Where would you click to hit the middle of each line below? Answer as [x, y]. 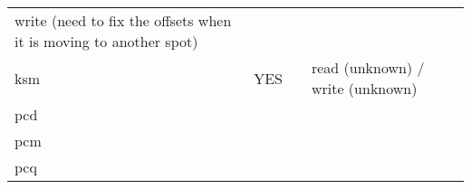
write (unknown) [364, 88]
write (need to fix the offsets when [123, 20]
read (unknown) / [368, 67]
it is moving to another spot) [106, 41]
